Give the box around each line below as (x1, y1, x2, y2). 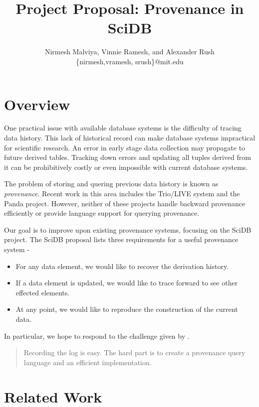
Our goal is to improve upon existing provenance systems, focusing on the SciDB (4, 224, 252, 235)
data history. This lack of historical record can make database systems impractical (4, 133, 256, 143)
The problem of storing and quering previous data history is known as (4, 178, 219, 189)
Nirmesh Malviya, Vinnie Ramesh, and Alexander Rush (44, 46, 215, 57)
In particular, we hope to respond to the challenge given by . (4, 330, 190, 341)
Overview (4, 94, 70, 114)
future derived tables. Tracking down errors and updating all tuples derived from (4, 152, 251, 162)
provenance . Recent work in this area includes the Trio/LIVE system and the (4, 188, 240, 198)
